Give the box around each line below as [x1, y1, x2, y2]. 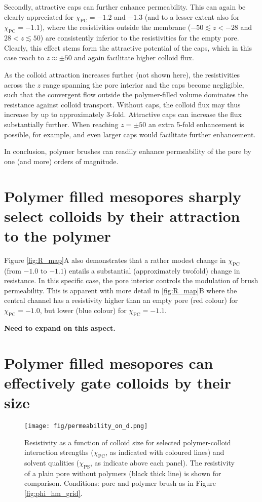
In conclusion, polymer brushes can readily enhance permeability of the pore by [4, 146, 251, 157]
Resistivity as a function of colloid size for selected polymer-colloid [24, 437, 231, 447]
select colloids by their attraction [4, 205, 240, 226]
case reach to [4, 52, 45, 63]
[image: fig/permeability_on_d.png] [24, 422, 148, 430]
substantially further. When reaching [4, 119, 119, 129]
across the [4, 79, 35, 90]
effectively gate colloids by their [4, 372, 232, 393]
